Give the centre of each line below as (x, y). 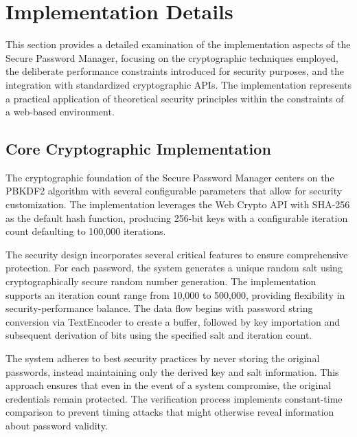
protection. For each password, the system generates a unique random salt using (174, 268)
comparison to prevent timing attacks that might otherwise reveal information (170, 412)
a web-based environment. (60, 112)
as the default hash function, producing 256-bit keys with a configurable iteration (177, 217)
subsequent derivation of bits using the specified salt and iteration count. (159, 335)
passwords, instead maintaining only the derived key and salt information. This (172, 371)
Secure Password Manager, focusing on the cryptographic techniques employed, (172, 57)
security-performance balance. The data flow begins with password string (159, 308)
